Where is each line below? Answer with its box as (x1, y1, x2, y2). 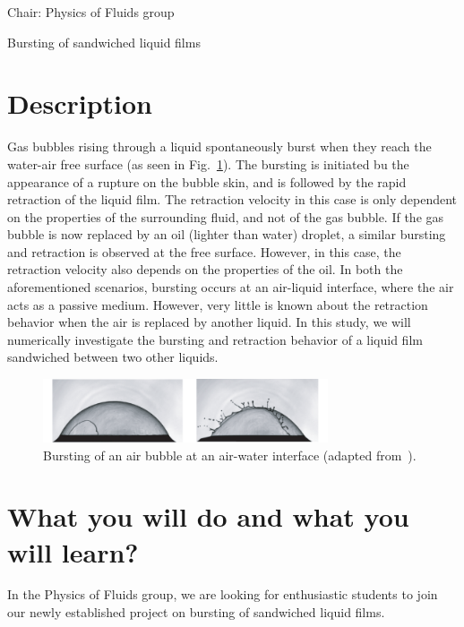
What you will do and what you (7, 498, 409, 535)
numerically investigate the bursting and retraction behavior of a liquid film (7, 330, 423, 348)
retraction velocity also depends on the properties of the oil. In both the (7, 260, 403, 279)
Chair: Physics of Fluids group (7, 3, 175, 21)
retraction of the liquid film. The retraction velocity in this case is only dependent (7, 190, 458, 209)
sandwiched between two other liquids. (7, 348, 219, 366)
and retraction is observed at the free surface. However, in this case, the (7, 242, 401, 261)
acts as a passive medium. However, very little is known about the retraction (7, 295, 428, 313)
